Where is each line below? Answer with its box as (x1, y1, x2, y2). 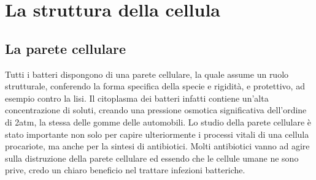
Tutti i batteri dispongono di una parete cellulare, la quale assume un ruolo (5, 67, 289, 80)
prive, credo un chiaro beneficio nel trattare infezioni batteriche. (5, 163, 245, 176)
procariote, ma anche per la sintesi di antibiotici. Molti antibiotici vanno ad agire (5, 140, 310, 152)
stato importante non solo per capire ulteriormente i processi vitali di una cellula (5, 127, 309, 140)
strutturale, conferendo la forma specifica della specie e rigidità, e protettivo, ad (5, 80, 305, 92)
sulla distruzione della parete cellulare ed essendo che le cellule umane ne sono (5, 151, 299, 164)
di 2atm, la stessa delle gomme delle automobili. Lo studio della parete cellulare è (5, 115, 312, 128)
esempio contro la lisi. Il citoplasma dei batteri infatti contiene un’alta (5, 91, 269, 104)
